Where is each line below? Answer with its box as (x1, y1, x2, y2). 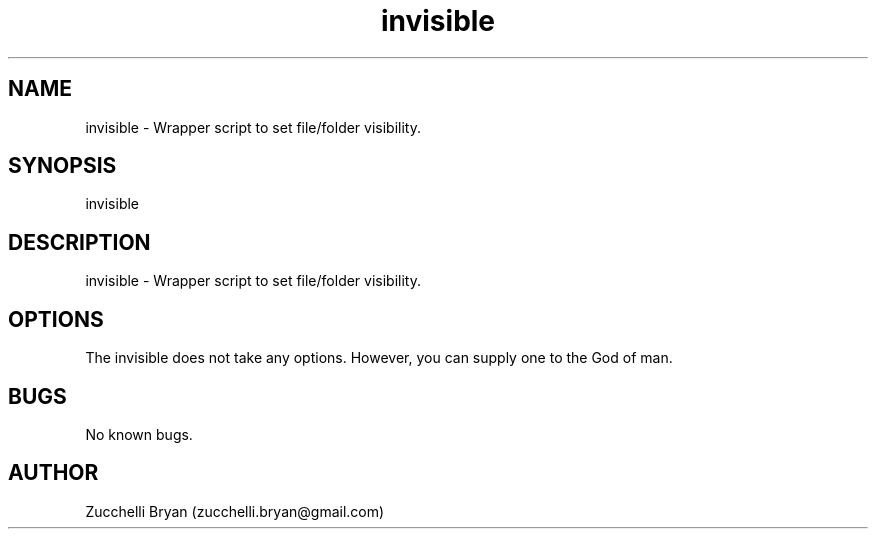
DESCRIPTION (8, 229, 151, 255)
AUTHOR (8, 460, 99, 486)
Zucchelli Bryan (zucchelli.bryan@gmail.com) (85, 502, 385, 520)
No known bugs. (85, 425, 193, 443)
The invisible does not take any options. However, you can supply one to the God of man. (85, 349, 673, 367)
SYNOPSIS (8, 153, 117, 179)
